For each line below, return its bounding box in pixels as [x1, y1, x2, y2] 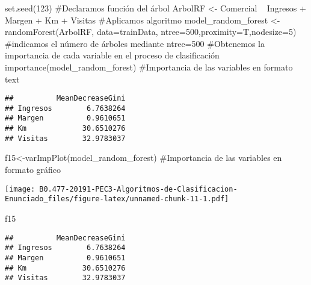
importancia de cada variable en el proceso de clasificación [5, 49, 220, 61]
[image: [5, 184, 35, 193]
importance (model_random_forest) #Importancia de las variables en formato [5, 60, 293, 73]
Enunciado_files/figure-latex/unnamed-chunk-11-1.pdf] [5, 195, 229, 204]
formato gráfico [5, 163, 61, 176]
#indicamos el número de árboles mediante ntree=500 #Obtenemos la [5, 37, 265, 49]
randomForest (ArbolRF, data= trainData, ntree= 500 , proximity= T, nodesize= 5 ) [5, 25, 297, 38]
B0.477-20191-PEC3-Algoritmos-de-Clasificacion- [39, 184, 238, 193]
